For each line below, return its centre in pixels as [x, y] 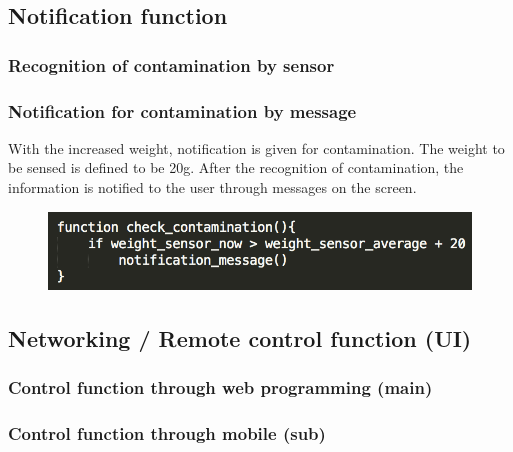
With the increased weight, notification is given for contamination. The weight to [256, 147]
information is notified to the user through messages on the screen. [212, 187]
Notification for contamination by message [182, 110]
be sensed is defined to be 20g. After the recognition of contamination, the [236, 167]
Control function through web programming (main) [220, 387]
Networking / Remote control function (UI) [240, 337]
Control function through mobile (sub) [167, 432]
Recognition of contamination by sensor [171, 64]
